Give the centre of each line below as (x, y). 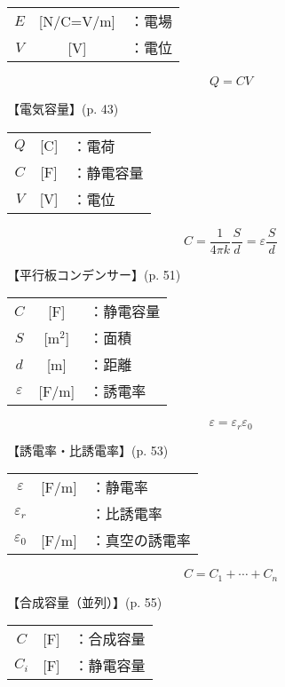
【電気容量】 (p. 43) (63, 108)
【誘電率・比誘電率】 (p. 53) (88, 450)
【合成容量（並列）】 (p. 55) (85, 601)
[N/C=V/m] (77, 20)
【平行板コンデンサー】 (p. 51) (94, 274)
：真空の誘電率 (141, 541)
